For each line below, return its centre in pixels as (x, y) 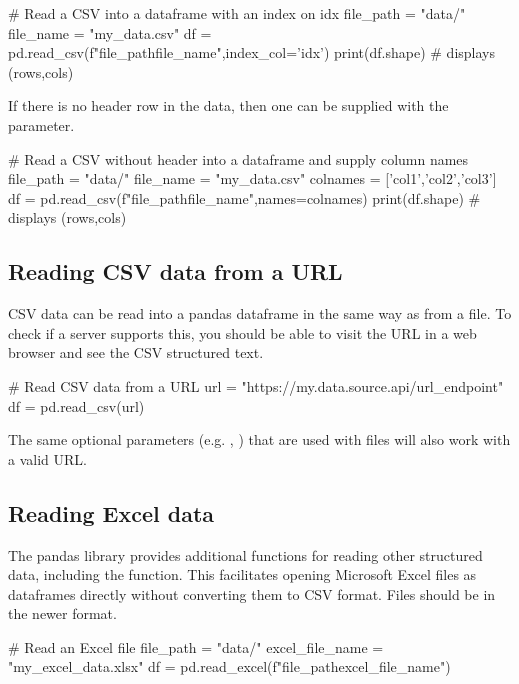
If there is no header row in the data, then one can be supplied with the (228, 105)
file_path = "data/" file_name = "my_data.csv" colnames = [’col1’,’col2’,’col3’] (252, 178)
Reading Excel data (111, 512)
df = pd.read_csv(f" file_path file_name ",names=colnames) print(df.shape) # (244, 197)
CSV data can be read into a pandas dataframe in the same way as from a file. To (260, 313)
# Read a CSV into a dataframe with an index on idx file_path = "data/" (237, 13)
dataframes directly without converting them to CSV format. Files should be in (252, 593)
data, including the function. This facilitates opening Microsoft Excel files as (242, 574)
